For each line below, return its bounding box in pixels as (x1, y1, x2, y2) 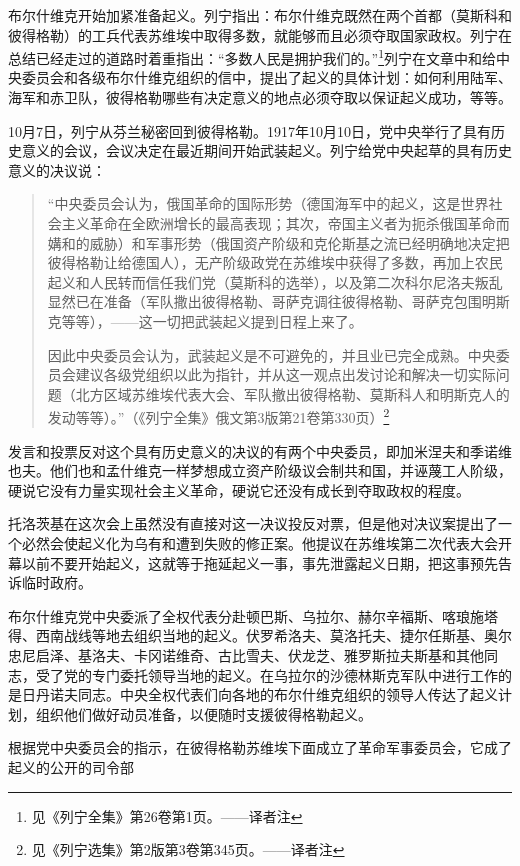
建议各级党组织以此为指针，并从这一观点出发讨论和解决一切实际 (75, 364, 496, 385)
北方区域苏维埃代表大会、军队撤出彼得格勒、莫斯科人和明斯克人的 (75, 383, 510, 404)
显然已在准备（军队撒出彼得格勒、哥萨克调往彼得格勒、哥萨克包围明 (47, 291, 496, 312)
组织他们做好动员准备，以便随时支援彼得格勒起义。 (35, 703, 372, 724)
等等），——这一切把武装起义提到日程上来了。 (61, 310, 363, 331)
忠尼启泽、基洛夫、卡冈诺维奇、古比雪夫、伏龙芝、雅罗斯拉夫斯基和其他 (8, 644, 484, 665)
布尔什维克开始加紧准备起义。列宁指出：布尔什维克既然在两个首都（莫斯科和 (8, 5, 512, 25)
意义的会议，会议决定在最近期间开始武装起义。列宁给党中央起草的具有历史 (21, 140, 512, 161)
